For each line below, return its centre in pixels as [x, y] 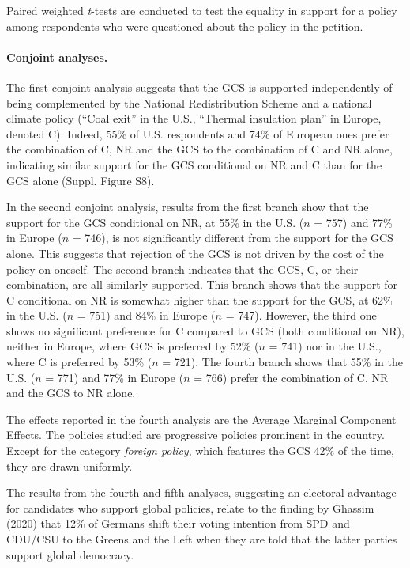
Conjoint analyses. [57, 57]
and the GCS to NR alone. [71, 393]
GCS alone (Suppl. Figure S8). [81, 180]
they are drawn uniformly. [70, 466]
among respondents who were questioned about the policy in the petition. [185, 26]
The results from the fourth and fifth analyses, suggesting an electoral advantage [201, 492]
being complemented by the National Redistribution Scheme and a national [189, 102]
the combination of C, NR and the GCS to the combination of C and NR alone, [199, 149]
